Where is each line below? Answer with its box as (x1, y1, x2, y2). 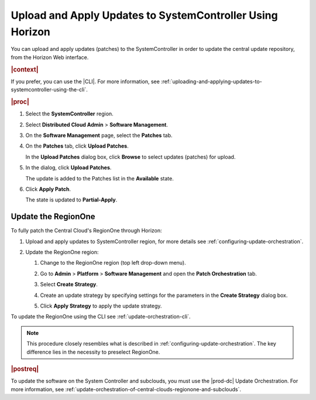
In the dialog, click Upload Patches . (25, 164, 112, 171)
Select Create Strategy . (40, 281, 98, 288)
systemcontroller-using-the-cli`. (11, 86, 88, 93)
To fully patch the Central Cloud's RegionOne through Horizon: (11, 227, 162, 234)
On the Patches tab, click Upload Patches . (25, 142, 129, 149)
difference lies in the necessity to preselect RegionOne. (26, 348, 160, 355)
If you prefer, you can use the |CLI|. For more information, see (11, 78, 160, 85)
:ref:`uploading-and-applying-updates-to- (161, 78, 263, 85)
